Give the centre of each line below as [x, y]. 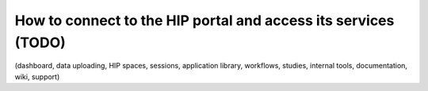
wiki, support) [37, 76]
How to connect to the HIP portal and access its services [204, 20]
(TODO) [40, 42]
